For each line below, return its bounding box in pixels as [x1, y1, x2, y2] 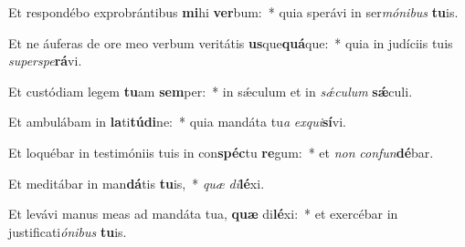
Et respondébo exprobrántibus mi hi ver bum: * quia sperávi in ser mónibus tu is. [8, 3, 459, 21]
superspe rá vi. [8, 51, 82, 70]
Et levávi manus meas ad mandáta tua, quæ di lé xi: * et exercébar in [8, 204, 398, 223]
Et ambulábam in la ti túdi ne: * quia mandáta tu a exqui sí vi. [8, 112, 346, 131]
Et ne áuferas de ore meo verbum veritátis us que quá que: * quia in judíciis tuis [8, 33, 453, 52]
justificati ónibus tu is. [8, 221, 127, 241]
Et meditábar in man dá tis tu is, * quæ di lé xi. [8, 173, 265, 192]
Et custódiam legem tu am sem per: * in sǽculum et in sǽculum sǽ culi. [8, 81, 413, 100]
